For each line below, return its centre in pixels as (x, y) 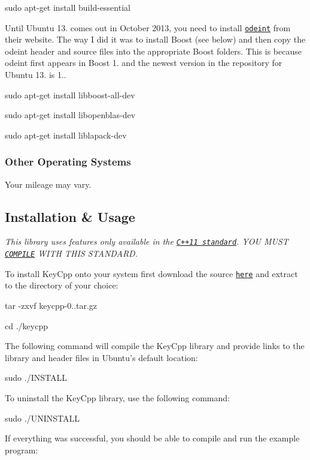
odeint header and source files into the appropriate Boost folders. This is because (153, 51)
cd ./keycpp (26, 325)
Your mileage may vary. (48, 184)
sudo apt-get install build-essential (68, 7)
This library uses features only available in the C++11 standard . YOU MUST (147, 241)
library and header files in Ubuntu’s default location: (101, 357)
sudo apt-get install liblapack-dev (66, 135)
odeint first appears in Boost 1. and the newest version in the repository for (144, 63)
